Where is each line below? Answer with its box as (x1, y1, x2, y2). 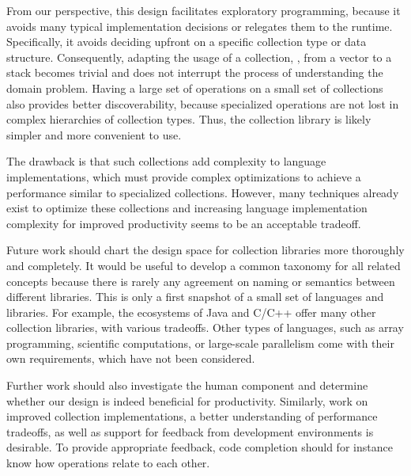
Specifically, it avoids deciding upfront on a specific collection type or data (6, 33, 367, 50)
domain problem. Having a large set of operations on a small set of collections (6, 79, 383, 96)
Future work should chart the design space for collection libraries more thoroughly (6, 242, 405, 258)
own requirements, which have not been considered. (6, 350, 255, 367)
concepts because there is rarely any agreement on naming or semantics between (6, 272, 395, 289)
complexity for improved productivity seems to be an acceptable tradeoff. (6, 215, 361, 231)
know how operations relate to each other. (6, 455, 210, 471)
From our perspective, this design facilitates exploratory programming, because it (6, 2, 401, 18)
